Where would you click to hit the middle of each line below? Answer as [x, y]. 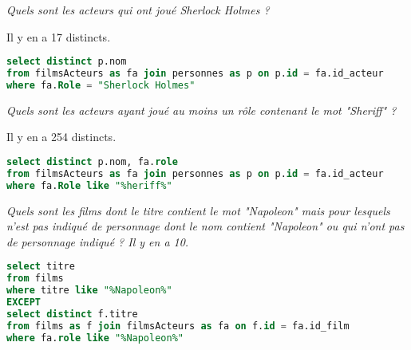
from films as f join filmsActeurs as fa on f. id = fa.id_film [178, 326]
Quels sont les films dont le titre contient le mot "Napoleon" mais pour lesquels [198, 210]
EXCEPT [24, 303]
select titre [41, 267]
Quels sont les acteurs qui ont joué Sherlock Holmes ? [138, 10]
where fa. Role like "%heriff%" [89, 185]
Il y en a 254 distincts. [61, 137]
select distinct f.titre [72, 314]
